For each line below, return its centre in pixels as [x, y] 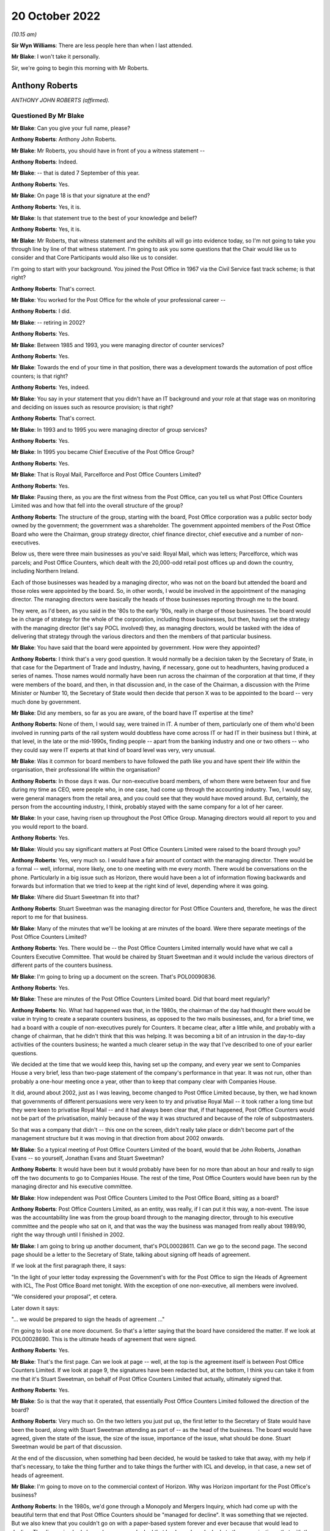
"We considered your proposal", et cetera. [64, 1297]
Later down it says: [35, 1308]
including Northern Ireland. [45, 571]
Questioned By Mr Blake [48, 116]
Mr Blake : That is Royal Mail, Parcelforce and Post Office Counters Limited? [106, 475]
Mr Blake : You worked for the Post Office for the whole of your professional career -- [119, 300]
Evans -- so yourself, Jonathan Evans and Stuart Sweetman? [88, 1158]
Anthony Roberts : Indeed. [44, 162]
